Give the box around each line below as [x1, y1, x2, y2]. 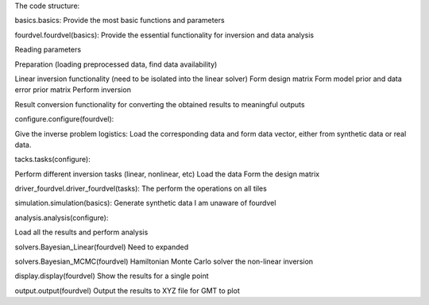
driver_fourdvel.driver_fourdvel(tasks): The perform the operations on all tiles [14, 183, 268, 194]
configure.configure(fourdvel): [14, 114, 114, 124]
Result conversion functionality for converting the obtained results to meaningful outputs [14, 99, 305, 109]
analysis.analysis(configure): [14, 213, 109, 222]
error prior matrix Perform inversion [14, 85, 131, 95]
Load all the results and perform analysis [14, 227, 149, 237]
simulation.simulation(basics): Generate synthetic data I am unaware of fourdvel [14, 199, 276, 208]
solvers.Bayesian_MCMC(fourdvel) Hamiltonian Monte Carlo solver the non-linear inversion [14, 257, 314, 266]
